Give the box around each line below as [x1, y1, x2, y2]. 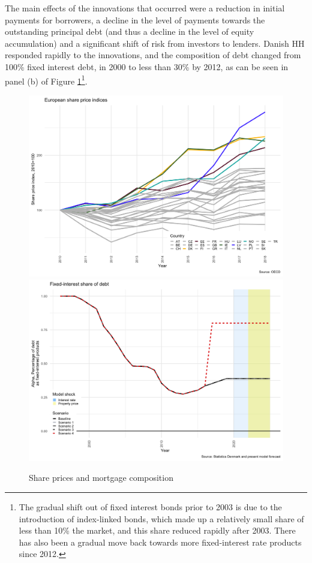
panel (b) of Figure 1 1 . [5, 73, 88, 87]
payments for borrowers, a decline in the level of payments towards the [5, 13, 265, 26]
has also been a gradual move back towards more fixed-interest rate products [19, 535, 302, 548]
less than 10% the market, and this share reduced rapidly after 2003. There [19, 524, 296, 537]
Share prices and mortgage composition [29, 471, 173, 484]
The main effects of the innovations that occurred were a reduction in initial [5, 2, 285, 14]
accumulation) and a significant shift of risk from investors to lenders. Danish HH [5, 37, 305, 49]
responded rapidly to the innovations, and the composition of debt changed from [5, 49, 301, 61]
